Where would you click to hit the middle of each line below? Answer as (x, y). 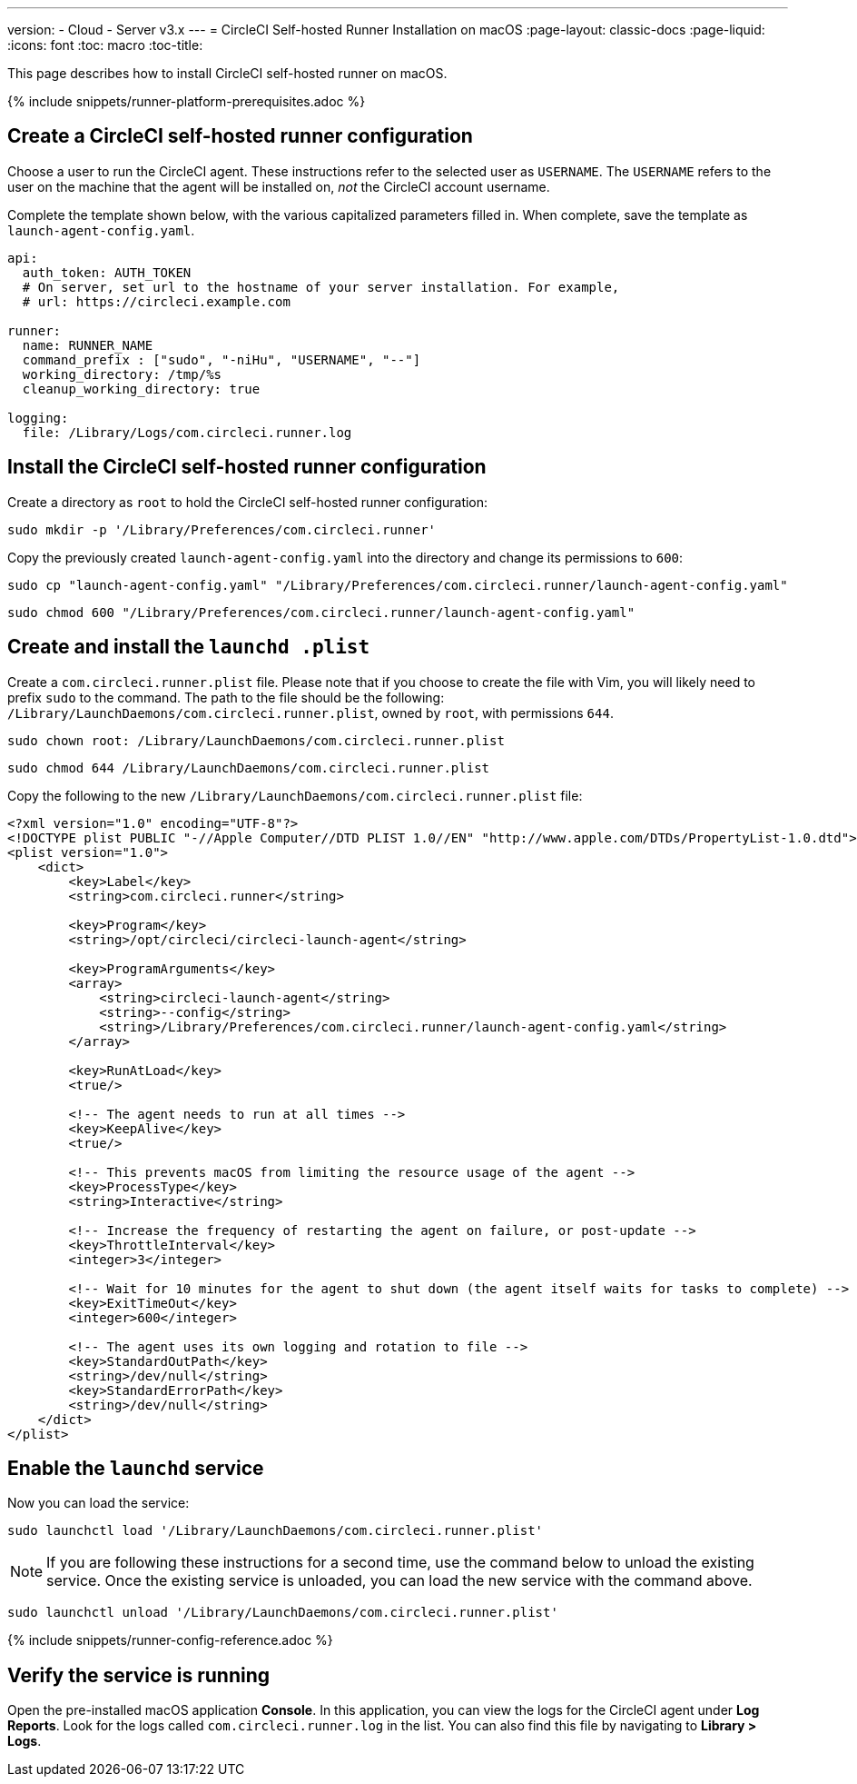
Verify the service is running (139, 1675)
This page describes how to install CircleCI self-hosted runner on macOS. (227, 73)
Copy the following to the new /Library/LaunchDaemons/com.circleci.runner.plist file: (295, 795)
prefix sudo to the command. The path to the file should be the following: (226, 697)
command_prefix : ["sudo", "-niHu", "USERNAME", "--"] (222, 359)
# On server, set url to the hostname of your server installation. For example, (321, 287)
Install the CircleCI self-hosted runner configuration (247, 467)
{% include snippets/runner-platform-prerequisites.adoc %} (187, 101)
